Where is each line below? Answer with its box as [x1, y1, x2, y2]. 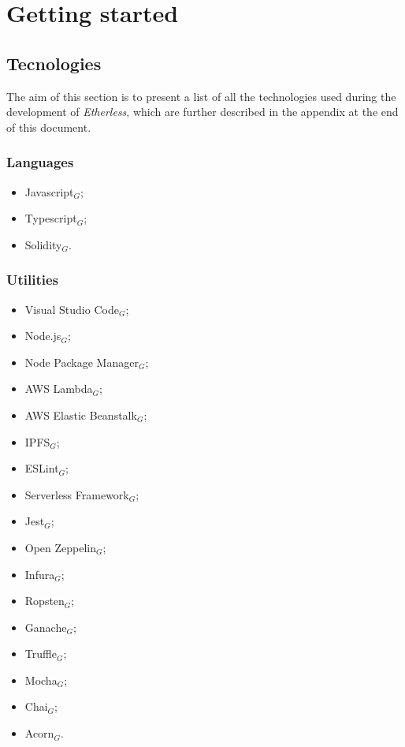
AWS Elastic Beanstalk [24, 406, 137, 423]
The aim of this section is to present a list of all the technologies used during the [6, 88, 396, 104]
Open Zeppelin [24, 539, 97, 555]
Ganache [24, 618, 67, 635]
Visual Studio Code [24, 301, 119, 317]
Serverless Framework [24, 486, 129, 502]
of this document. [6, 118, 91, 135]
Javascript [24, 183, 74, 200]
